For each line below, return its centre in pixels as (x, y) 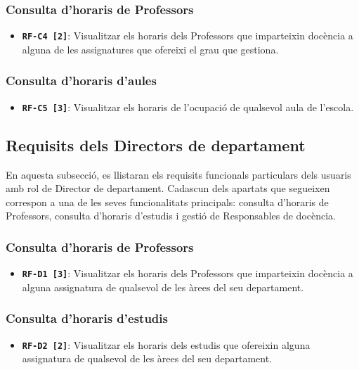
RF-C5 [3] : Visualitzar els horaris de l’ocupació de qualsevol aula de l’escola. (188, 107)
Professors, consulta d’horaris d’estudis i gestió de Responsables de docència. (171, 216)
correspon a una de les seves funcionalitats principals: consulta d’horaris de (167, 202)
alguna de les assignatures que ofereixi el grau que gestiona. (150, 49)
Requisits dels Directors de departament (156, 145)
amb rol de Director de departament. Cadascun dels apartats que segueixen (168, 188)
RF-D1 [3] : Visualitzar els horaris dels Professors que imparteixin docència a (188, 273)
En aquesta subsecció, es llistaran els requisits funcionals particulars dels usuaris (178, 174)
